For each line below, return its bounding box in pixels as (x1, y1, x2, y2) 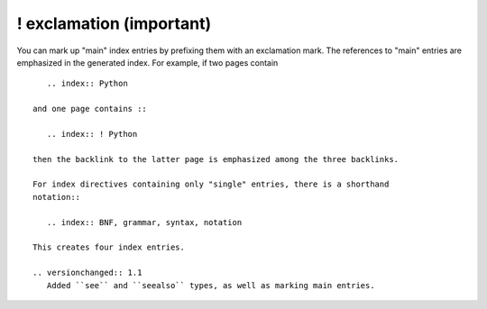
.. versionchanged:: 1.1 (32, 268, 142, 278)
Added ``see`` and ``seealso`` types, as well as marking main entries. (46, 280, 375, 290)
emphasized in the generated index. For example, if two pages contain (16, 57, 279, 68)
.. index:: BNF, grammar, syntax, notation (46, 217, 243, 227)
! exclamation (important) (16, 14, 212, 33)
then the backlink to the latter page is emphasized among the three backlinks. (32, 154, 400, 164)
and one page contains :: (32, 104, 148, 114)
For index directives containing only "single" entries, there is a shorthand (32, 179, 390, 189)
